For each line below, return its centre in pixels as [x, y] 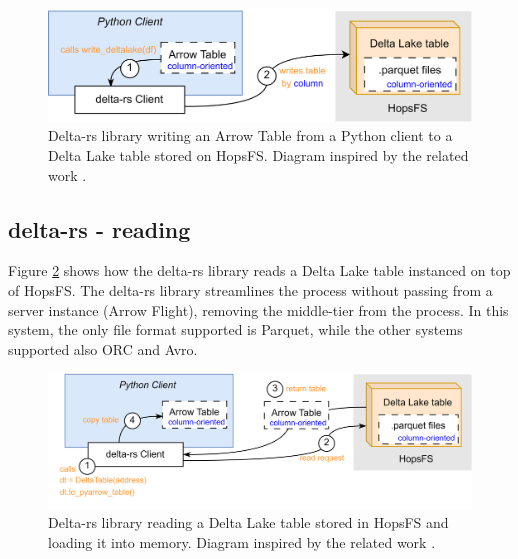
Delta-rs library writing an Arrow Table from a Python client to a [250, 135]
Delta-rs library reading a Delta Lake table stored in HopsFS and [248, 522]
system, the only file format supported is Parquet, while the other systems [235, 329]
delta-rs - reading [99, 228]
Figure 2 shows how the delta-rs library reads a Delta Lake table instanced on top [259, 270]
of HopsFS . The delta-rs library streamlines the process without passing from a [250, 290]
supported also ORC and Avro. [103, 348]
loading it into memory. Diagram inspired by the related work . [242, 541]
